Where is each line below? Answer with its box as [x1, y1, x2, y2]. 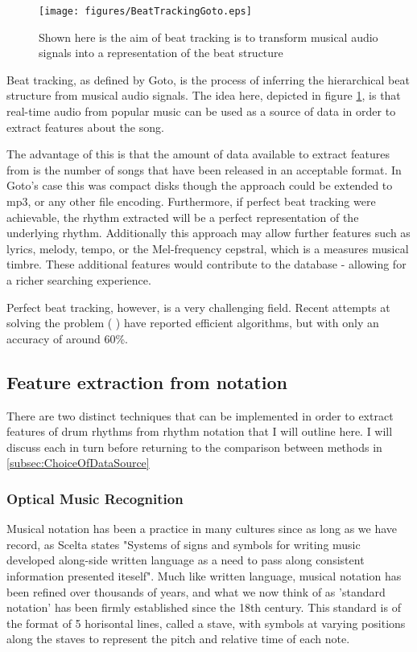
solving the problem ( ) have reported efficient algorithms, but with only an [6, 314, 379, 331]
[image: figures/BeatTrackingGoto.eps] [39, 6, 252, 17]
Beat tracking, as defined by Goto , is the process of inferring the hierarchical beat [6, 71, 410, 88]
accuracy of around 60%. [6, 330, 128, 347]
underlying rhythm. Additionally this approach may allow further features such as [6, 224, 411, 241]
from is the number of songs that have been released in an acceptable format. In [6, 161, 402, 178]
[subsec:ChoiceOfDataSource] [6, 454, 150, 471]
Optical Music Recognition [6, 488, 184, 508]
